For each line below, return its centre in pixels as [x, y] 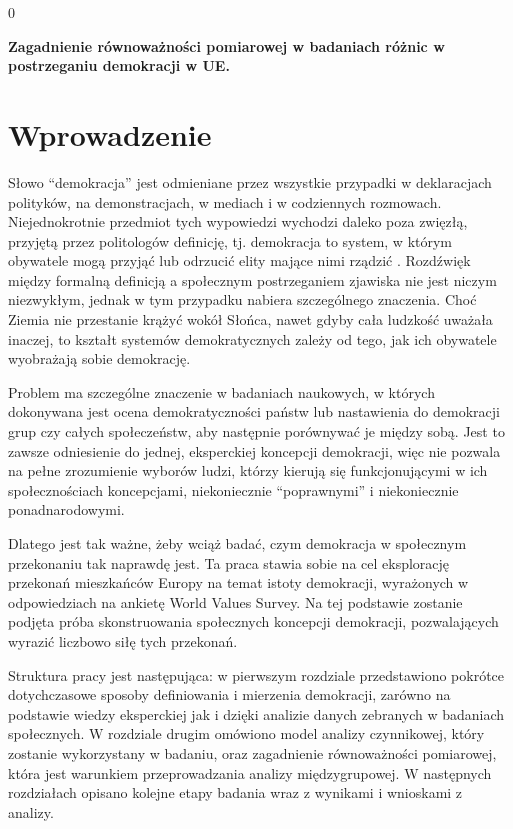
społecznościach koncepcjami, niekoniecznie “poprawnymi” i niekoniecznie [233, 489]
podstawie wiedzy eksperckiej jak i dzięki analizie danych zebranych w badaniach [256, 713]
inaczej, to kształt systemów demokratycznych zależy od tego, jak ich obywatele [252, 338]
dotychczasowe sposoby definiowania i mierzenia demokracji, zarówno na [229, 694]
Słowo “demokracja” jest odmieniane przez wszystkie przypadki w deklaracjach [250, 181]
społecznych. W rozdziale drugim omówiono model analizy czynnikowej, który [246, 733]
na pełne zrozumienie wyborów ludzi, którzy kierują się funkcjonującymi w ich [248, 470]
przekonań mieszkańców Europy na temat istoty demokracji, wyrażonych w [238, 582]
